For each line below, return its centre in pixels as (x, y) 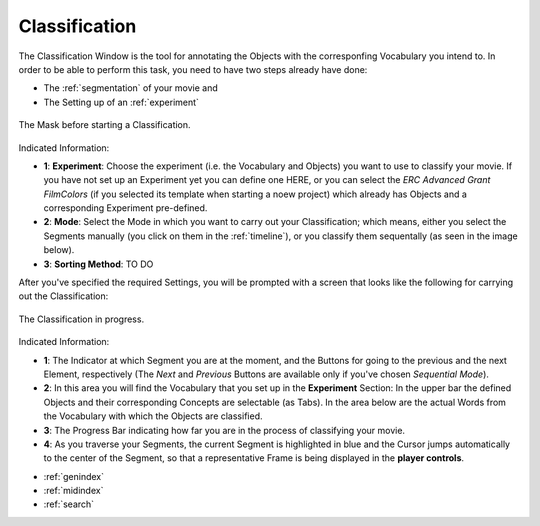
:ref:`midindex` (73, 491)
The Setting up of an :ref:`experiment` (121, 102)
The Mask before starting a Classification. (104, 125)
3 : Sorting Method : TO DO (98, 264)
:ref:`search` (69, 504)
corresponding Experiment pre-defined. (125, 208)
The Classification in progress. (81, 319)
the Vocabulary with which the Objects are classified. (153, 416)
